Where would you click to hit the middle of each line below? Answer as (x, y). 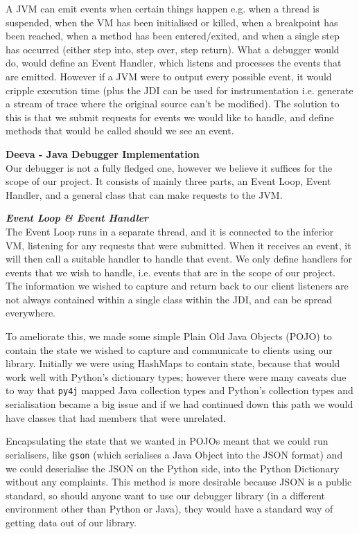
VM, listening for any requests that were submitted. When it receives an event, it (178, 245)
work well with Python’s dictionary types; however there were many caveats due (176, 376)
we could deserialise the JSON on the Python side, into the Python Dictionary (173, 468)
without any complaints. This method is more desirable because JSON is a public (179, 482)
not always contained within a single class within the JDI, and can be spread (169, 299)
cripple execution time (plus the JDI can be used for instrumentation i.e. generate (179, 90)
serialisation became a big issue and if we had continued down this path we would (179, 404)
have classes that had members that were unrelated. (116, 417)
